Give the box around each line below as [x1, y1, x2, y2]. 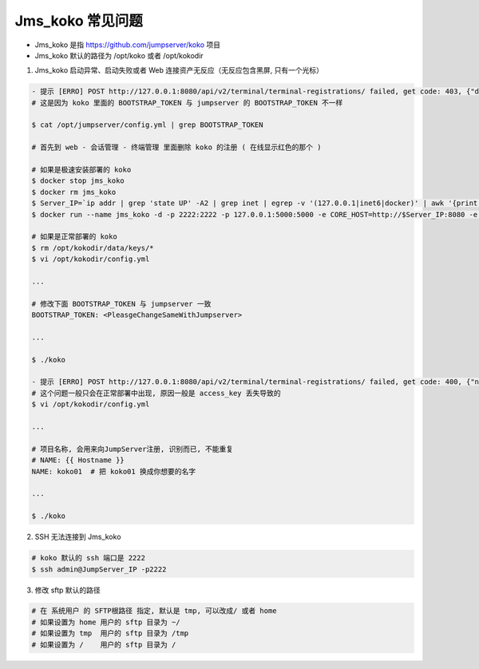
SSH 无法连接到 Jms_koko [34, 532, 121, 542]
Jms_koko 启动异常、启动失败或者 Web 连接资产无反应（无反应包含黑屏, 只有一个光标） [34, 65, 323, 75]
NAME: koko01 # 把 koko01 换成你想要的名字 [31, 467, 196, 476]
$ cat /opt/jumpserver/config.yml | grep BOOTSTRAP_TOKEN [31, 121, 263, 129]
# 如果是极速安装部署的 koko [31, 165, 132, 175]
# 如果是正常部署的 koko [31, 232, 117, 241]
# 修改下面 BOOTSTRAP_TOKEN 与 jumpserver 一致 [31, 299, 212, 308]
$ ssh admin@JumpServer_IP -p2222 [31, 564, 167, 574]
